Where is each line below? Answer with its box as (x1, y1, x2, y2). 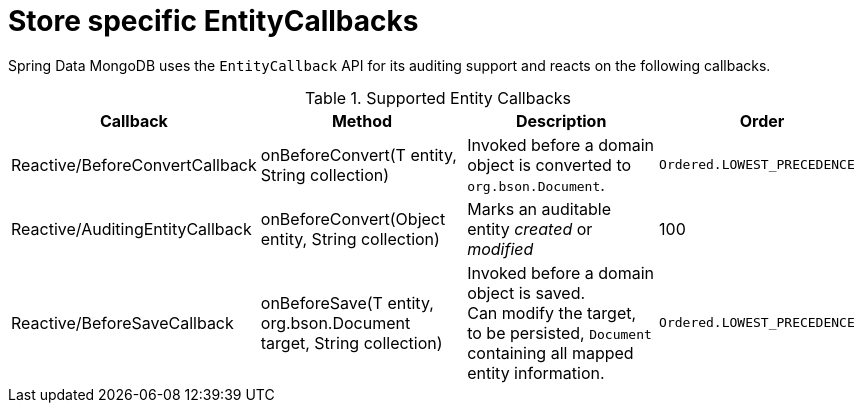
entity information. (467, 362, 605, 383)
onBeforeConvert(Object (260, 208, 446, 229)
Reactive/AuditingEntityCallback (11, 218, 252, 239)
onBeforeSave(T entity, (260, 292, 434, 313)
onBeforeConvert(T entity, (260, 144, 457, 165)
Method (331, 110, 393, 131)
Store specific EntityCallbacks (8, 4, 419, 38)
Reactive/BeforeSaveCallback (11, 312, 234, 333)
